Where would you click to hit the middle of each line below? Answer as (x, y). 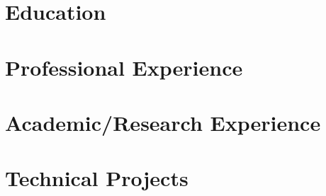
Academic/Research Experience (163, 122)
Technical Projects (97, 178)
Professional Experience (124, 67)
